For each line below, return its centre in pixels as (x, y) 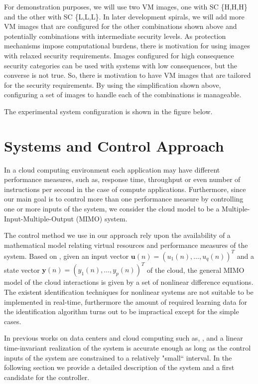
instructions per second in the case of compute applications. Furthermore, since (125, 189)
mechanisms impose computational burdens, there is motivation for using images (127, 46)
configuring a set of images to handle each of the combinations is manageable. (123, 95)
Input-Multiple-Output (39, 218)
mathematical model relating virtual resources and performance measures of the (126, 245)
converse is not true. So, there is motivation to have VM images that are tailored (128, 75)
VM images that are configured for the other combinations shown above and (121, 26)
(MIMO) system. (102, 218)
